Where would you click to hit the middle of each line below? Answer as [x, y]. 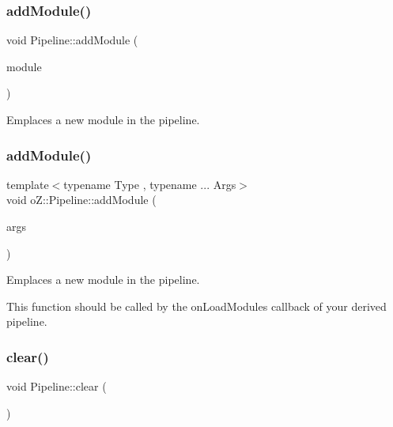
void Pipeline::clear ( [57, 386]
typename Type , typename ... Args [150, 184]
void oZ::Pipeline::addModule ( [81, 200]
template [28, 184]
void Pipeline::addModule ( [72, 40]
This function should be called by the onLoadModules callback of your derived [196, 306]
